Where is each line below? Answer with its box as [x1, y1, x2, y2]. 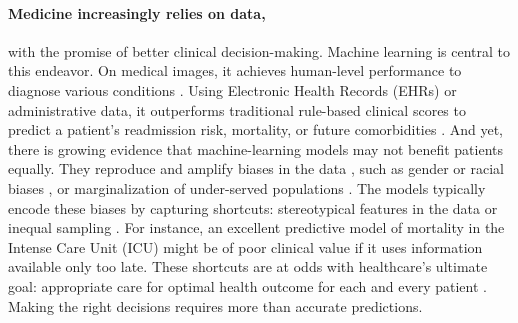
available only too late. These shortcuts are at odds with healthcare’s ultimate [8, 256, 488, 277]
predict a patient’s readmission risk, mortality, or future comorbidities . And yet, [8, 119, 503, 140]
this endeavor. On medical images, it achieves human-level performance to [8, 60, 462, 81]
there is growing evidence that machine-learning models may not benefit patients [8, 138, 503, 159]
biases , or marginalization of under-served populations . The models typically [8, 177, 486, 198]
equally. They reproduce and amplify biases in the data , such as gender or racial [8, 158, 504, 179]
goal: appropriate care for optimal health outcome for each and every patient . [8, 275, 487, 296]
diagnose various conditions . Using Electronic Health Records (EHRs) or [8, 79, 457, 100]
